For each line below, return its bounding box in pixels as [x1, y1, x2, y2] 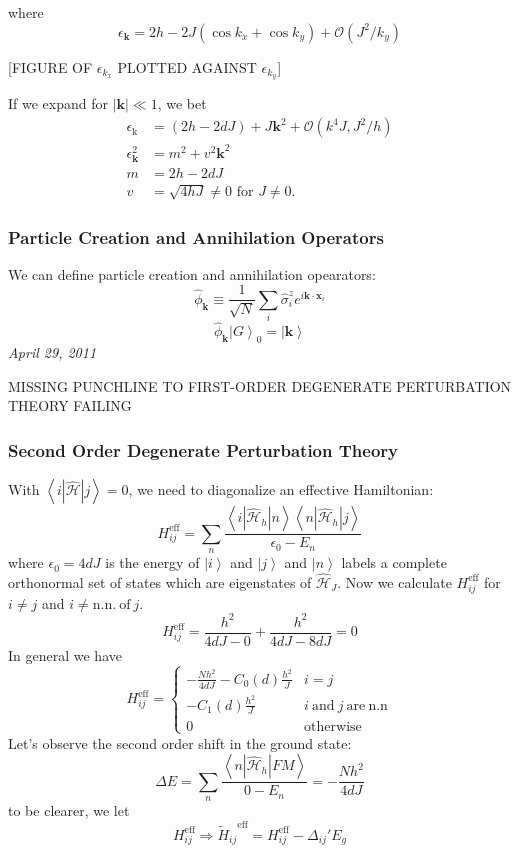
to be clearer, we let [8, 800, 130, 821]
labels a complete [341, 552, 447, 573]
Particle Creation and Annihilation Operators [8, 224, 384, 249]
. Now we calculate [337, 571, 452, 592]
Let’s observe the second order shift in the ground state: [8, 732, 352, 753]
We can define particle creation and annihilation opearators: [8, 263, 376, 284]
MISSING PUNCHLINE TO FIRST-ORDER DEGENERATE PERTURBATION [8, 375, 512, 396]
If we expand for [8, 93, 108, 114]
